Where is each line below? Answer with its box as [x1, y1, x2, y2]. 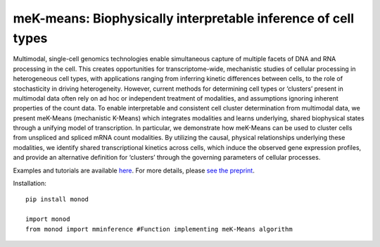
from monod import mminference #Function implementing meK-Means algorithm [25, 225, 293, 233]
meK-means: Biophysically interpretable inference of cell [13, 11, 355, 26]
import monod [25, 215, 70, 223]
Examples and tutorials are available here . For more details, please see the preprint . [13, 166, 255, 175]
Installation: [13, 179, 47, 188]
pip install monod [25, 196, 89, 203]
